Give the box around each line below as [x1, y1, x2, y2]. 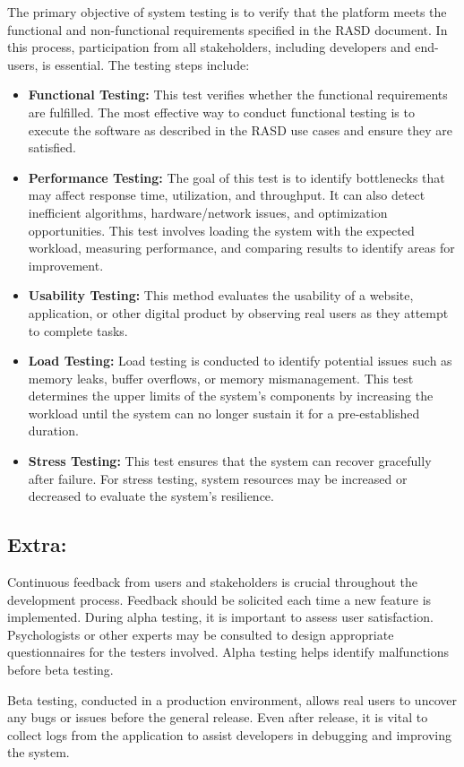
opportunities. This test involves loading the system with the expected [28, 220, 415, 239]
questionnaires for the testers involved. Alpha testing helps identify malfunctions [7, 642, 450, 661]
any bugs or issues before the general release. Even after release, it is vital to [7, 708, 428, 727]
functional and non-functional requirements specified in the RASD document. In [7, 20, 448, 39]
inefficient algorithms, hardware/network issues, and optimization [28, 203, 388, 221]
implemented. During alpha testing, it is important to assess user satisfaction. [7, 608, 434, 626]
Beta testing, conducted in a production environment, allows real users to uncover [7, 690, 457, 709]
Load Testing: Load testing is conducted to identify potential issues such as [28, 351, 452, 370]
